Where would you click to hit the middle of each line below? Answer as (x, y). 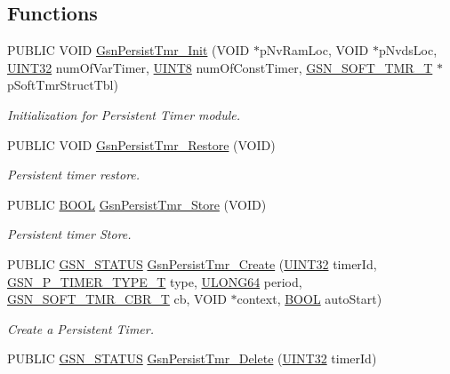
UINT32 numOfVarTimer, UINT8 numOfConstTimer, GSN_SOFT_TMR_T (220, 67)
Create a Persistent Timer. (80, 328)
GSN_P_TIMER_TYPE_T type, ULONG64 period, (155, 281)
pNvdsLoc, (408, 50)
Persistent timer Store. (69, 234)
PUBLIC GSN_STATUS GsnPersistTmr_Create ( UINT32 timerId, (192, 263)
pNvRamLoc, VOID (314, 50)
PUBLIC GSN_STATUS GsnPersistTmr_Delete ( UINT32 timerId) (192, 358)
